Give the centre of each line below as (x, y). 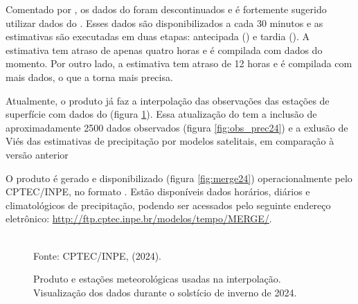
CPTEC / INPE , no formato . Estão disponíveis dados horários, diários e (158, 191)
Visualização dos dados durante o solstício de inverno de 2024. (165, 292)
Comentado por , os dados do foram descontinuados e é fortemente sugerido (166, 9)
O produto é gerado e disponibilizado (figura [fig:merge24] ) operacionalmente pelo (179, 178)
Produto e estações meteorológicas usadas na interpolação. (157, 279)
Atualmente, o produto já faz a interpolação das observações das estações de (168, 100)
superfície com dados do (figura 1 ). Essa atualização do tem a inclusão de (161, 114)
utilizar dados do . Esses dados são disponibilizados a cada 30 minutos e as (164, 23)
